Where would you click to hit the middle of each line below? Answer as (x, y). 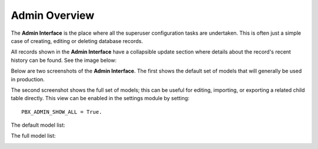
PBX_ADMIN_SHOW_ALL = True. (62, 112)
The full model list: (33, 136)
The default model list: (38, 125)
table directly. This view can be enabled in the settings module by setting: (100, 98)
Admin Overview (52, 15)
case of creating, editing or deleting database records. (77, 41)
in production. (28, 79)
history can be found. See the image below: (64, 60)
